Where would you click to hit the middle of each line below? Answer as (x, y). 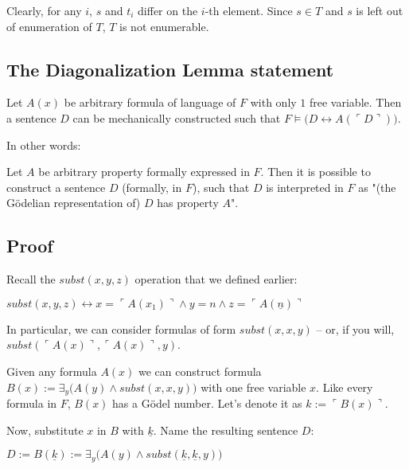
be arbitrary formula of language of (150, 102)
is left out (380, 10)
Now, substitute (45, 430)
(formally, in (152, 187)
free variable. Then (356, 102)
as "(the (377, 187)
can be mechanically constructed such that (177, 117)
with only (273, 102)
